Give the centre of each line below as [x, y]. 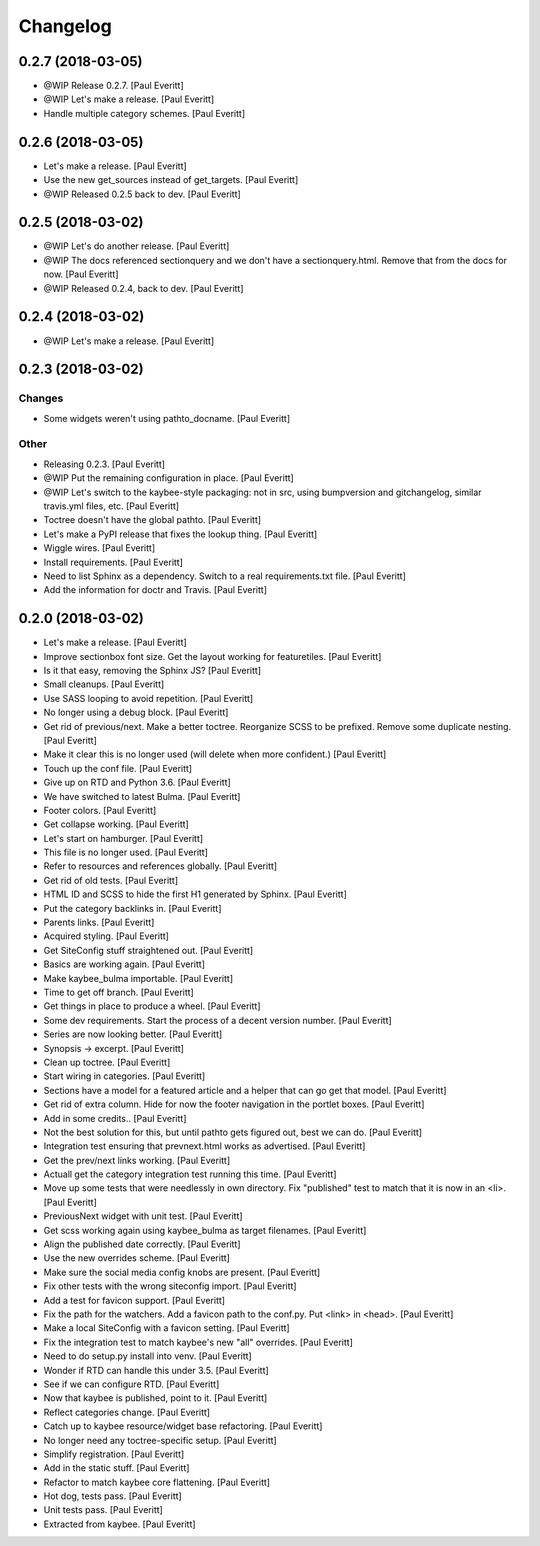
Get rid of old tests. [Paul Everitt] [111, 880]
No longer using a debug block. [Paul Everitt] [136, 712]
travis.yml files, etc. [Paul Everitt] [111, 506]
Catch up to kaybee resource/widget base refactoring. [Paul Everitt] [183, 1426]
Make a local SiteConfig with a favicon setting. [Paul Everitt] [166, 1328]
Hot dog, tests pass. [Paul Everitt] [112, 1496]
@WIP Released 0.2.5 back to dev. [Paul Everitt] [142, 194]
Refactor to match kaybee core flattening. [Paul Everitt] [156, 1482]
